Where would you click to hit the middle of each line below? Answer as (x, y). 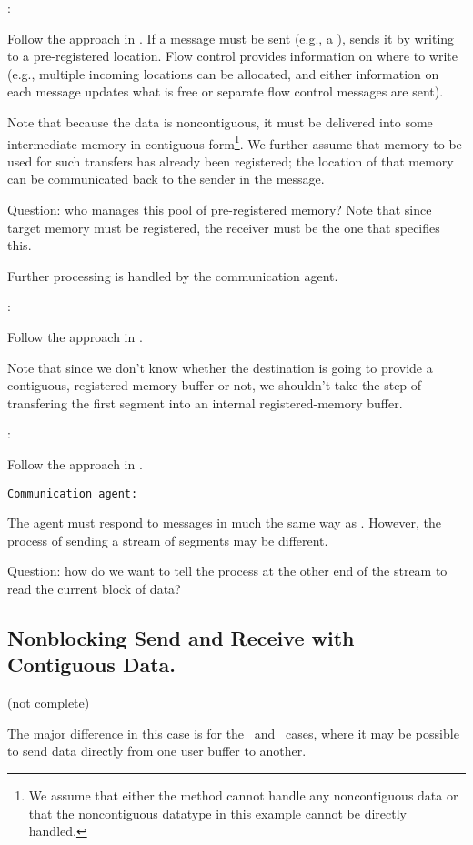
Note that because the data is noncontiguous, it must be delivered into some (220, 121)
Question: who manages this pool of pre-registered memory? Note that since (220, 209)
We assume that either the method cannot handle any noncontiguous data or (243, 795)
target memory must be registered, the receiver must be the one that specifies (224, 227)
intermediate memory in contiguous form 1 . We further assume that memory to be (235, 142)
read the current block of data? (94, 588)
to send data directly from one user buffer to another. (157, 751)
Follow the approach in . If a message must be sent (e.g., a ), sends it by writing (231, 38)
